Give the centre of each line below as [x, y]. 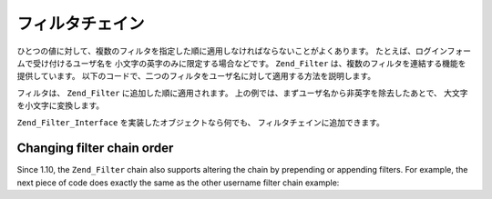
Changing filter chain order [95, 149]
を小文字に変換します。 [61, 105]
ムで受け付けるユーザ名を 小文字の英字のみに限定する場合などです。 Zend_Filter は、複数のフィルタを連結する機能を [241, 63]
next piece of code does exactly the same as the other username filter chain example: [178, 183]
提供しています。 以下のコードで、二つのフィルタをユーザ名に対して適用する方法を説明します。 [196, 76]
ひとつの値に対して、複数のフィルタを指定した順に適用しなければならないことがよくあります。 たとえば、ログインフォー [244, 51]
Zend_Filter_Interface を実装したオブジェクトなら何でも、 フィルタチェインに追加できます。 [200, 122]
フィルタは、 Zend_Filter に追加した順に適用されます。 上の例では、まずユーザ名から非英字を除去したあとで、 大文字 [242, 93]
